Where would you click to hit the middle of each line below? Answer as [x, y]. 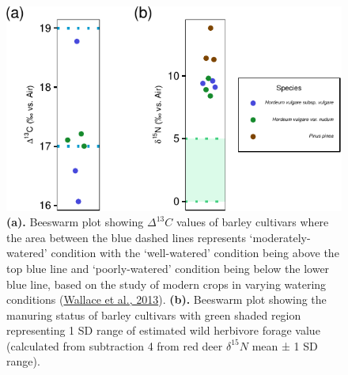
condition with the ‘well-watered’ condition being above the [195, 253]
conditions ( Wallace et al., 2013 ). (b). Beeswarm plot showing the [166, 299]
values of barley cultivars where [252, 222]
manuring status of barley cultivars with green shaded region [154, 314]
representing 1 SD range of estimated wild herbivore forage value [163, 330]
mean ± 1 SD [285, 345]
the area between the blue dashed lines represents [126, 237]
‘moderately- [280, 237]
